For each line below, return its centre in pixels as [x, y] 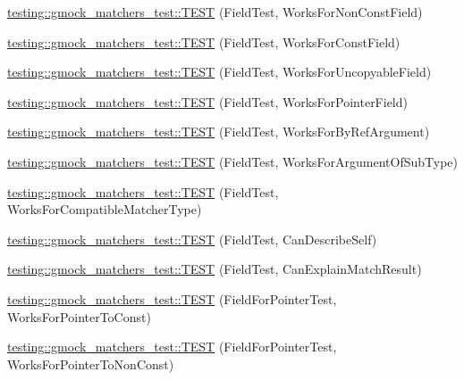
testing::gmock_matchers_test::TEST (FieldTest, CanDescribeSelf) [192, 239]
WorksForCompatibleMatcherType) [105, 209]
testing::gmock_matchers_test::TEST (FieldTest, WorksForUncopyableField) [219, 72]
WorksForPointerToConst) [79, 316]
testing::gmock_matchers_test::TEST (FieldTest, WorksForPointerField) [207, 101]
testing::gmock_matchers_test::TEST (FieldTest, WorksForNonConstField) [215, 12]
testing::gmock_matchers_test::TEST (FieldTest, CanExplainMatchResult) [215, 269]
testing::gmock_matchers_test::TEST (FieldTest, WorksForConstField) [204, 41]
